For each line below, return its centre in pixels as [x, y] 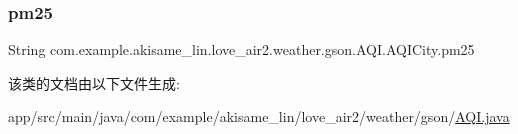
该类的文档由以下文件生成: [94, 82]
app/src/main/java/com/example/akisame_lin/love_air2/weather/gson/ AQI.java [259, 116]
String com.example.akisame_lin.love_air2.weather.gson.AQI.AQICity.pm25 [241, 49]
